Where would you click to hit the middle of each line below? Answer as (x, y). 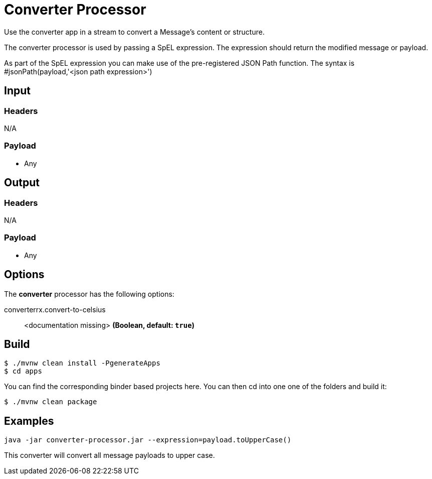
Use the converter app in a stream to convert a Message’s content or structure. (134, 32)
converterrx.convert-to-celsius (55, 309)
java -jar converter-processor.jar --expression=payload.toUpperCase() (148, 440)
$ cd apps (23, 371)
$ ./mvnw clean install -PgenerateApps (82, 363)
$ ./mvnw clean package (51, 402)
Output (22, 183)
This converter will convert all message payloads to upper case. (110, 455)
